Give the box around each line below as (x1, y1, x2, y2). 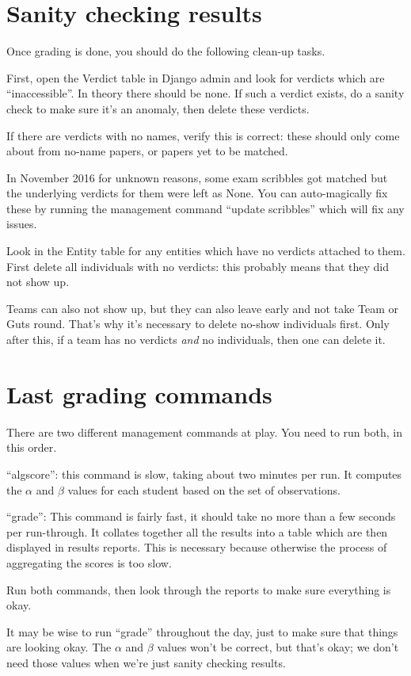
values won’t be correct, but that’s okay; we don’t (157, 639, 399, 655)
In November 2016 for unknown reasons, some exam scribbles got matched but (6, 169, 388, 185)
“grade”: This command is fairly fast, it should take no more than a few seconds (6, 508, 396, 525)
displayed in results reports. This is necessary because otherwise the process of (6, 539, 387, 556)
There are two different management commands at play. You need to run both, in (6, 423, 402, 440)
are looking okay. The (6, 639, 112, 655)
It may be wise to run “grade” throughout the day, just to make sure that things (6, 623, 398, 640)
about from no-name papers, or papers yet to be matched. (6, 143, 288, 159)
